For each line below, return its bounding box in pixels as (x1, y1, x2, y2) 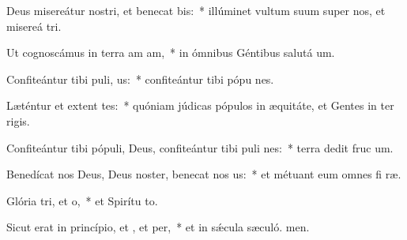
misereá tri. (6, 17, 62, 34)
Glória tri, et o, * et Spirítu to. (6, 192, 158, 208)
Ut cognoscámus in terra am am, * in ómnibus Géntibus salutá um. (6, 44, 335, 61)
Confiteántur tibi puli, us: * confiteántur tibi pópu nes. (6, 70, 274, 87)
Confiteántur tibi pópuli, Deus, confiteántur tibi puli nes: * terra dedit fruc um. (6, 139, 394, 156)
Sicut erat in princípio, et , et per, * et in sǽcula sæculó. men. (6, 219, 310, 235)
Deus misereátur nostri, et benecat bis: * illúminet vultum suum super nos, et (6, 2, 386, 18)
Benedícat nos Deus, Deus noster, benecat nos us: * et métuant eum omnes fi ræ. (6, 166, 401, 182)
